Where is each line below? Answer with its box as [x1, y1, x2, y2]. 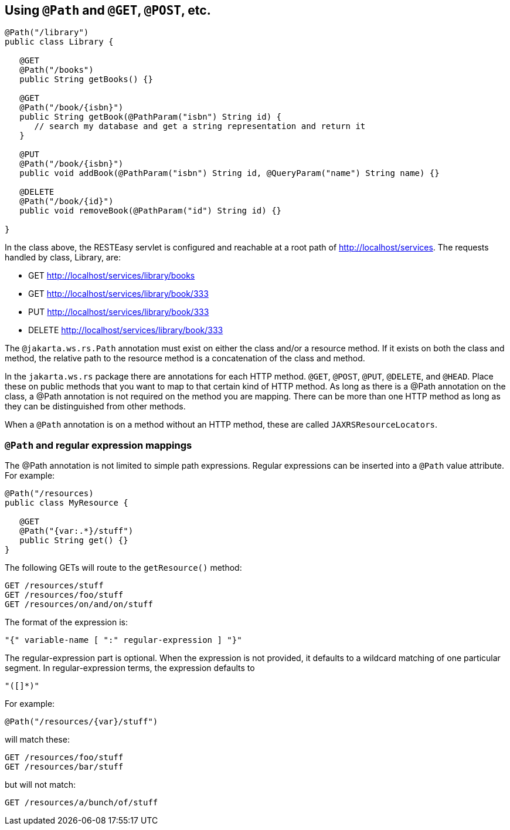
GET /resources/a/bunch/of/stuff [5, 798, 158, 808]
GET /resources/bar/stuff [5, 762, 124, 772]
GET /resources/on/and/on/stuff [5, 599, 153, 609]
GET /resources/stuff [5, 581, 104, 591]
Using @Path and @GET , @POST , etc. [5, 3, 211, 18]
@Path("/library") [5, 28, 89, 38]
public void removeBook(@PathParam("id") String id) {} [19, 206, 282, 216]
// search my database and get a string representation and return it [34, 121, 366, 131]
